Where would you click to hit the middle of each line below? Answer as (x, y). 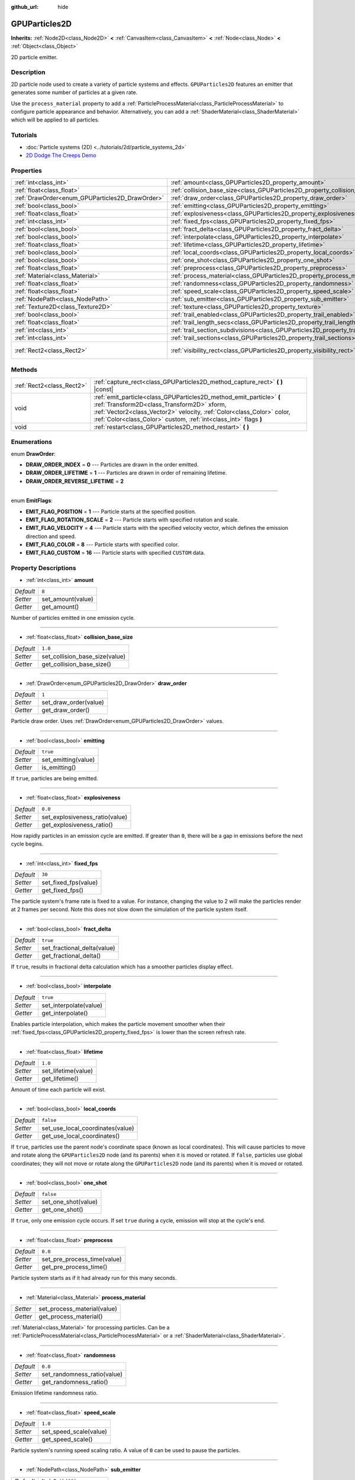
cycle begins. (27, 844)
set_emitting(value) (68, 760)
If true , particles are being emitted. (55, 778)
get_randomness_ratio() (75, 1382)
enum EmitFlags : (32, 501)
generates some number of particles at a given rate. (74, 92)
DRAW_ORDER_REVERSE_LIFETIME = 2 (75, 481)
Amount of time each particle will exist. (58, 1090)
